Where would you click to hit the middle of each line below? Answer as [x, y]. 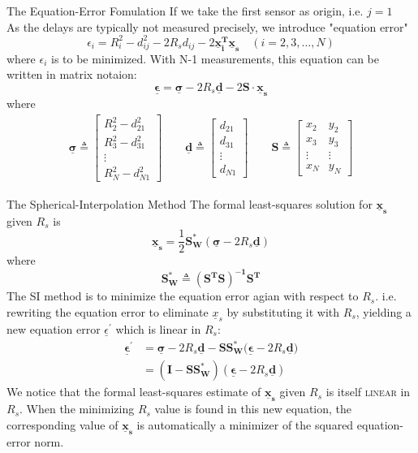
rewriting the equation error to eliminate [108, 311]
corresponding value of [62, 424]
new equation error [54, 328]
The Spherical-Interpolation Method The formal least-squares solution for [190, 203]
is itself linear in [368, 392]
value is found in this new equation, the [253, 409]
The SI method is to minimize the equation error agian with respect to [183, 296]
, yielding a [384, 311]
